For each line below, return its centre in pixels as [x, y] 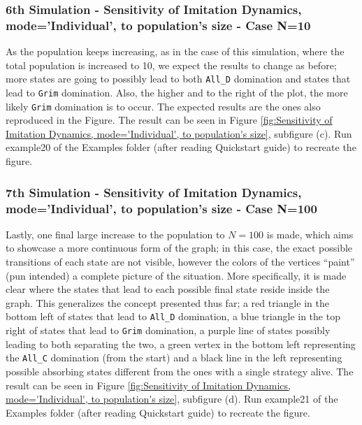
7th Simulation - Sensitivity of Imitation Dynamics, [154, 192]
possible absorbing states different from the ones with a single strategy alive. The [180, 371]
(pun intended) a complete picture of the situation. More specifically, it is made [176, 275]
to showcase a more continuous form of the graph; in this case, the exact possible [179, 248]
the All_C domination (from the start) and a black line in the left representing [174, 358]
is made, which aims [310, 234]
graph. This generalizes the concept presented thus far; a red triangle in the [167, 302]
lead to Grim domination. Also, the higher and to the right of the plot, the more [177, 92]
